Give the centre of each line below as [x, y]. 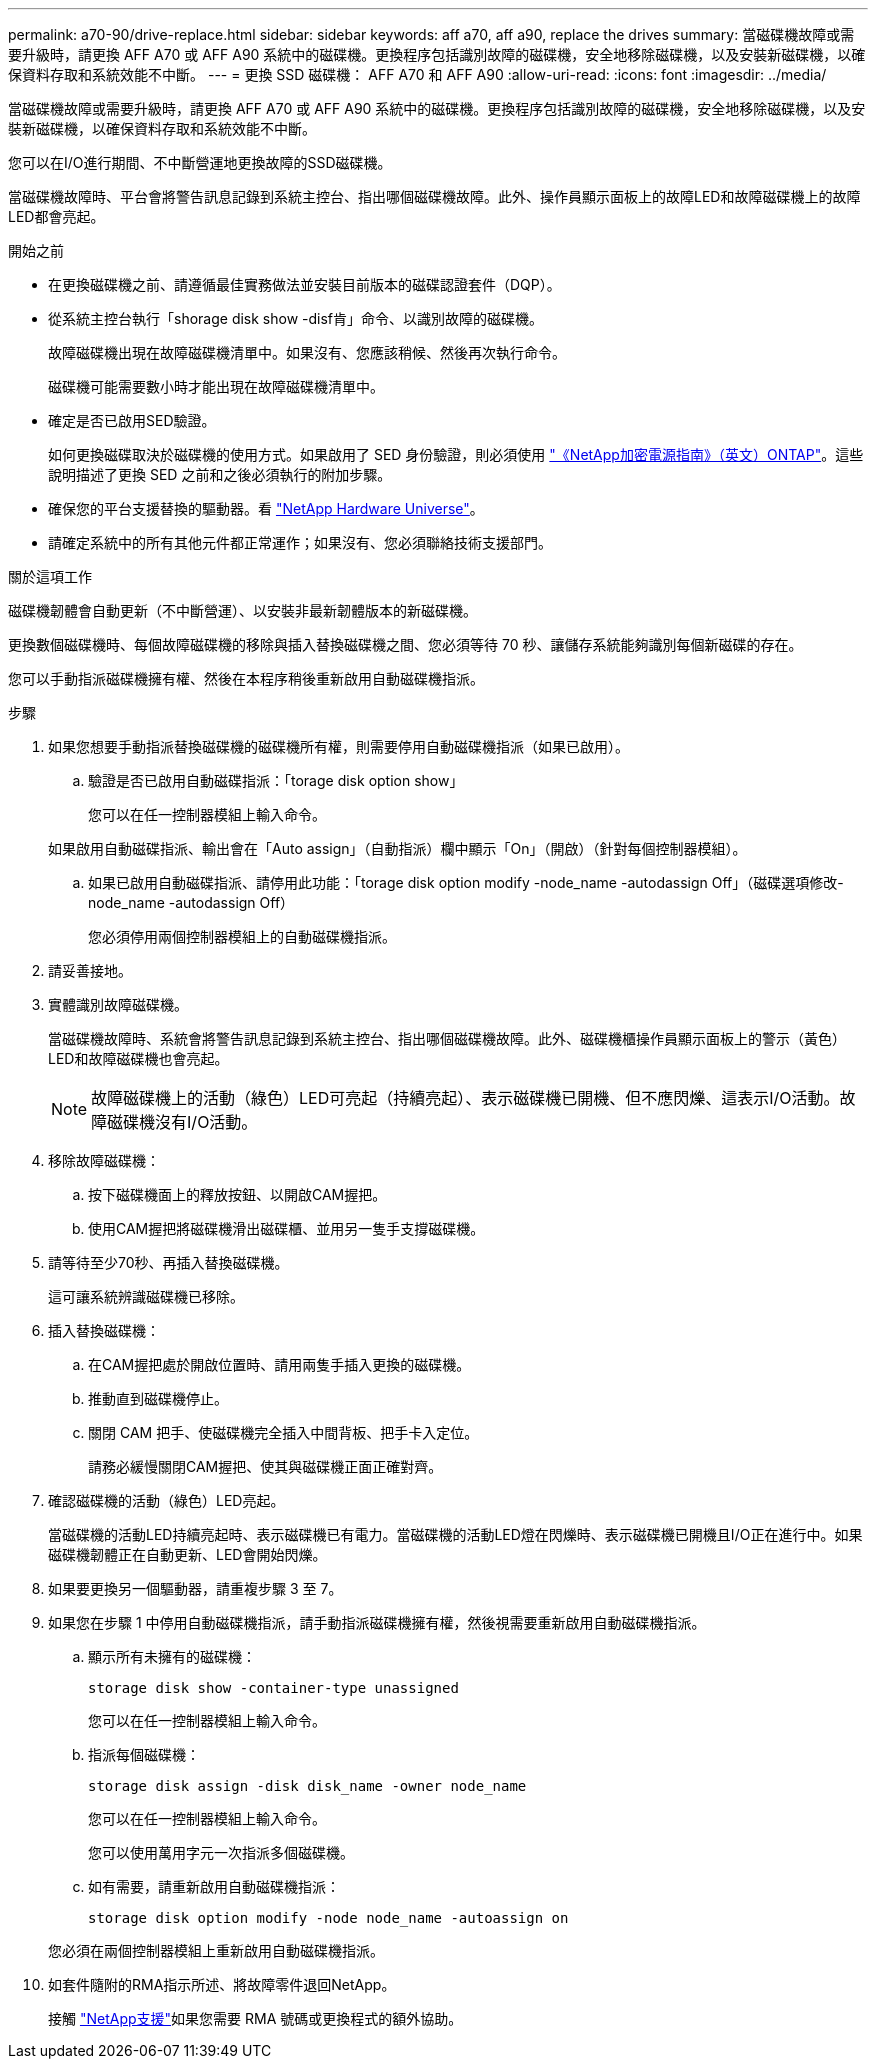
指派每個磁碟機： [144, 1754]
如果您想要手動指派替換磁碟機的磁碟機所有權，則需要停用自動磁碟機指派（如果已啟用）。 [338, 746]
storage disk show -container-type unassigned [273, 1688]
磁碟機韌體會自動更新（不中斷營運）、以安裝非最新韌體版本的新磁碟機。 [242, 610]
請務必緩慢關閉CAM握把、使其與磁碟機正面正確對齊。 [265, 1466]
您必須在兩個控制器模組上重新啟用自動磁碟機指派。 [216, 1950]
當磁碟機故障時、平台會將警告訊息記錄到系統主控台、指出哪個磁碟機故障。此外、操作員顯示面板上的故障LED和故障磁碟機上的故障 [434, 196]
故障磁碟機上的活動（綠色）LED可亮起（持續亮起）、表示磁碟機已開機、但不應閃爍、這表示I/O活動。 [465, 1098]
